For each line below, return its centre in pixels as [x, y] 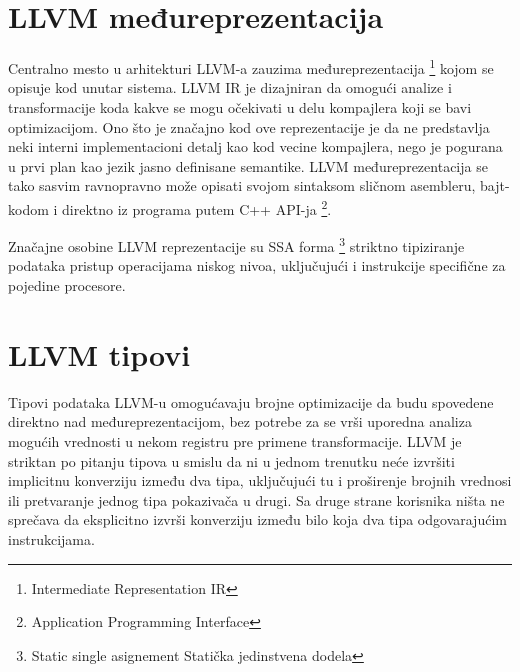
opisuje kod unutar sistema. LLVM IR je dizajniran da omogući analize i [230, 87]
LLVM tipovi [99, 353]
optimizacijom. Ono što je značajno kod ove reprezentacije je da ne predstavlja [249, 126]
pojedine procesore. [67, 285]
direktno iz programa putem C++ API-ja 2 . [197, 207]
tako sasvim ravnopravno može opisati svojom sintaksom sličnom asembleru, [242, 185]
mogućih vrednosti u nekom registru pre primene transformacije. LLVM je [235, 440]
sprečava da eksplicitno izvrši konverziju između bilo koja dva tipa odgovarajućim [257, 519]
